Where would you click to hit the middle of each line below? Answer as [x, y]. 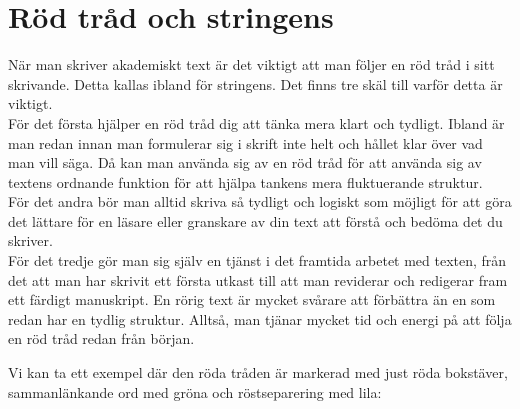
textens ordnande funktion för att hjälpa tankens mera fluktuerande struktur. [245, 181]
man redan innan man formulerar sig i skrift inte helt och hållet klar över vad [245, 142]
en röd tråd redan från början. [101, 338]
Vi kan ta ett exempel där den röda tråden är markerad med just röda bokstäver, [258, 372]
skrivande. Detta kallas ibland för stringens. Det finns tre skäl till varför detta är [255, 83]
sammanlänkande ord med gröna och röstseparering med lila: [195, 391]
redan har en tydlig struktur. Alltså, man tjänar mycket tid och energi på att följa [260, 318]
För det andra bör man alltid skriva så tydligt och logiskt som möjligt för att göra [260, 201]
